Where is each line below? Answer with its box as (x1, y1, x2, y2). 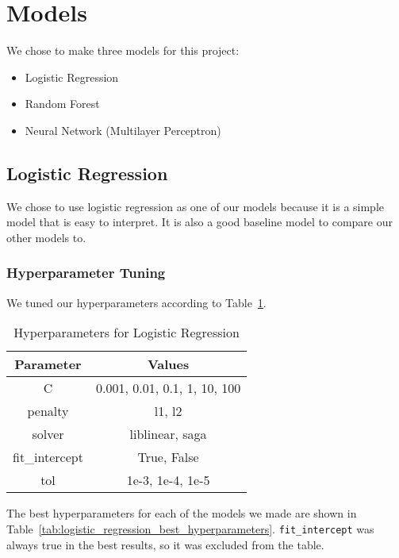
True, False (137, 448, 199, 467)
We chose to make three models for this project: (6, 42, 240, 59)
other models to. (6, 229, 86, 245)
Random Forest (25, 95, 100, 112)
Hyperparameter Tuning (6, 263, 166, 283)
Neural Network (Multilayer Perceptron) (25, 121, 221, 138)
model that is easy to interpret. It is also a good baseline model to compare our (6, 214, 393, 230)
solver (32, 425, 64, 444)
